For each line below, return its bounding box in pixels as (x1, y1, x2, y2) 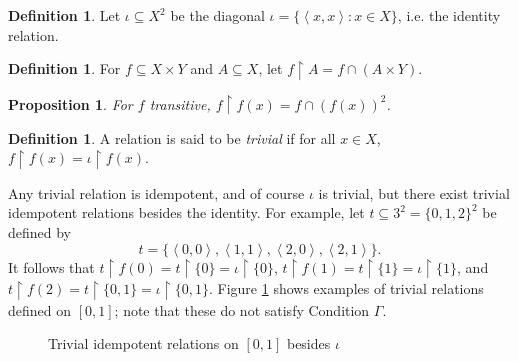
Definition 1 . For (8, 58, 121, 79)
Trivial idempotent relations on (48, 333, 239, 354)
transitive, (149, 93, 211, 114)
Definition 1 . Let (8, 5, 121, 25)
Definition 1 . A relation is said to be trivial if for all (8, 127, 336, 148)
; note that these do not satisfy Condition (114, 299, 370, 320)
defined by (8, 221, 72, 242)
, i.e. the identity (397, 5, 501, 25)
